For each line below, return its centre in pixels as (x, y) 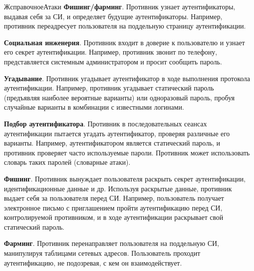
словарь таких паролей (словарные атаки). (67, 162)
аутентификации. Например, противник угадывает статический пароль (109, 88)
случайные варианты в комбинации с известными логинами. (94, 107)
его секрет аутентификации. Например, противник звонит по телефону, (111, 52)
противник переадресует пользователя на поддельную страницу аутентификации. (125, 26)
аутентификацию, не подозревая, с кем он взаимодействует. (93, 262)
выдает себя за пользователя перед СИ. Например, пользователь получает (114, 198)
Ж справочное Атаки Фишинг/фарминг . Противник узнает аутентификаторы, (120, 6)
